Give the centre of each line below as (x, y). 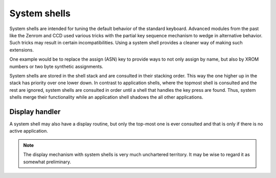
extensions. (22, 50)
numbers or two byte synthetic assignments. (56, 66)
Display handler (35, 111)
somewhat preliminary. (47, 162)
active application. (29, 131)
